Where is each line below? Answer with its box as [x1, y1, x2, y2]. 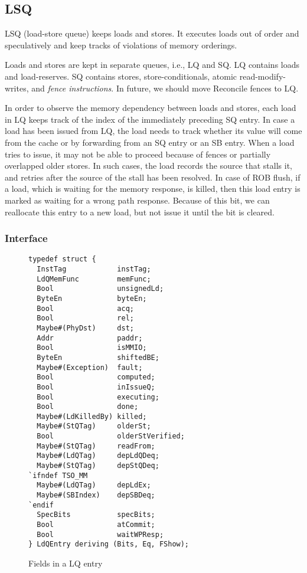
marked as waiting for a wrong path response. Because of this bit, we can [5, 194, 270, 206]
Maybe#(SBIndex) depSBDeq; [37, 491, 155, 500]
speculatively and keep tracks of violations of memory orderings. [5, 38, 237, 51]
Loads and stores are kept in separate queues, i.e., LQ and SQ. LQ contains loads [5, 58, 299, 71]
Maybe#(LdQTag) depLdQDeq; [37, 451, 159, 460]
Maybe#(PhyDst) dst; [37, 323, 134, 332]
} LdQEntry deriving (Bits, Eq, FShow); [28, 540, 190, 549]
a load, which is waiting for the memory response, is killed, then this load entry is [5, 182, 301, 195]
